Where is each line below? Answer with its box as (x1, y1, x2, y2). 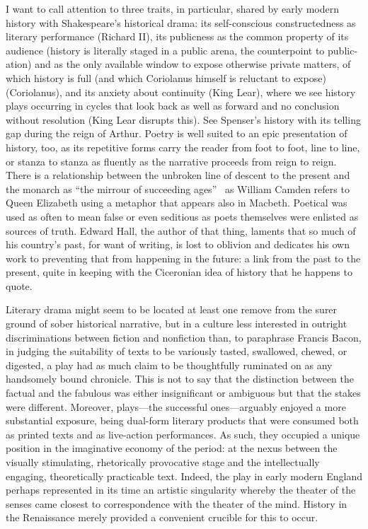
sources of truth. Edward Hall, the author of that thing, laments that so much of (6, 223, 356, 238)
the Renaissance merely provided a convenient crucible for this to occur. (6, 510, 318, 525)
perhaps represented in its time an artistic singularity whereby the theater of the (6, 482, 356, 497)
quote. (6, 278, 33, 293)
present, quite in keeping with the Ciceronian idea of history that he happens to (6, 264, 352, 279)
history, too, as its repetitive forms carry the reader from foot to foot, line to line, (6, 139, 360, 154)
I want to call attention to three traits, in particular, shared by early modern (6, 1, 340, 16)
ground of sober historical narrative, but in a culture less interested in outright (6, 316, 347, 331)
